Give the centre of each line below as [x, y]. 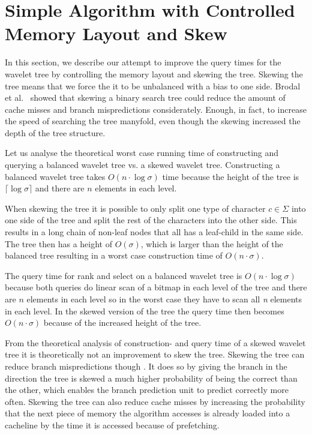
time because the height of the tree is [231, 176]
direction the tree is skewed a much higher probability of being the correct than [151, 378]
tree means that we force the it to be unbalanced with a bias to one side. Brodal [153, 85]
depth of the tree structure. [55, 132]
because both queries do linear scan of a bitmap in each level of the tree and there [156, 287]
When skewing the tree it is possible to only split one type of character [135, 208]
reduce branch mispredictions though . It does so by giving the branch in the [146, 366]
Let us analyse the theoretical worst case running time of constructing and [142, 153]
